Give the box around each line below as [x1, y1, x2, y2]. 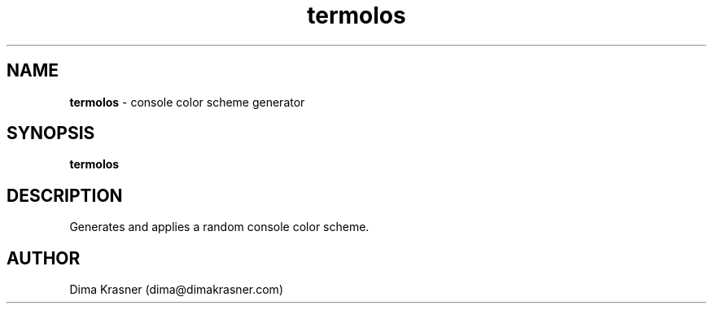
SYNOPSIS [7, 123, 95, 144]
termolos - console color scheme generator [69, 94, 305, 109]
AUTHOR [7, 247, 81, 269]
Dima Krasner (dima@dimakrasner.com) [69, 282, 283, 297]
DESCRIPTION [7, 185, 123, 206]
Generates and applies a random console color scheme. [69, 220, 370, 234]
